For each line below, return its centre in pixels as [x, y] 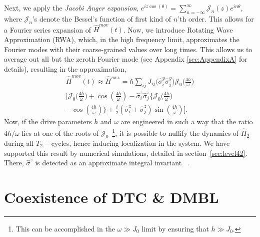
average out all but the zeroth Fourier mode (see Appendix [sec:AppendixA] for [126, 59]
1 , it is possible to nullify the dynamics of [175, 132]
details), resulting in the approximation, [65, 68]
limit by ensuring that [175, 228]
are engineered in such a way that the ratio [187, 121]
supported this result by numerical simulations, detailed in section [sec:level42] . [126, 153]
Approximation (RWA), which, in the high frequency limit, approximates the [122, 39]
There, [14, 163]
